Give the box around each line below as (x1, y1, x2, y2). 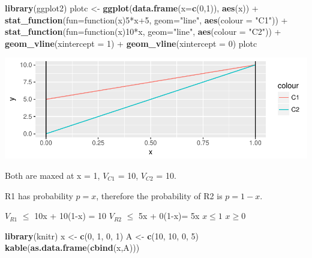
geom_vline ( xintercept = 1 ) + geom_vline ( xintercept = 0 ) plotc (5, 37, 257, 49)
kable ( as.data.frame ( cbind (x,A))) (5, 241, 140, 254)
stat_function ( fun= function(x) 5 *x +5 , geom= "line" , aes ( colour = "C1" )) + (5, 13, 288, 26)
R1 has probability (5, 189, 73, 202)
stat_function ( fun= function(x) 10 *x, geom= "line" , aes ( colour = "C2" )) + (5, 25, 281, 38)
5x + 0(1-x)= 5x (139, 209, 200, 222)
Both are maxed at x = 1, (5, 169, 100, 181)
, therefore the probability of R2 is (96, 189, 223, 202)
